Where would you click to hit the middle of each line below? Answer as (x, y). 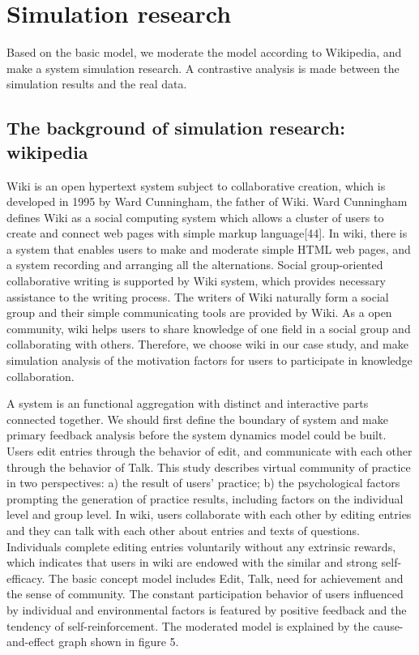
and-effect (31, 642)
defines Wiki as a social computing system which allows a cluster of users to (195, 217)
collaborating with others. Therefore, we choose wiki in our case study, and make (207, 344)
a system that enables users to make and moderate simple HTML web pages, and (209, 248)
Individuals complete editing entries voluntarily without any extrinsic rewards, (201, 546)
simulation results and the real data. (97, 84)
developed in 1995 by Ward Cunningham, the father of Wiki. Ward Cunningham (207, 201)
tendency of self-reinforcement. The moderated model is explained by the (188, 625)
